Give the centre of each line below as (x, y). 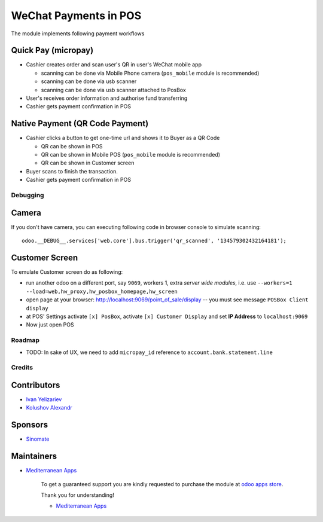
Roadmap (25, 340)
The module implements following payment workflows (78, 33)
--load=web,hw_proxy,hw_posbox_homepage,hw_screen (102, 291)
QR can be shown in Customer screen (88, 163)
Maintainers (34, 457)
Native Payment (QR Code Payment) (80, 123)
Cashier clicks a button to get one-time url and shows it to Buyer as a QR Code (123, 138)
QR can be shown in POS (72, 146)
